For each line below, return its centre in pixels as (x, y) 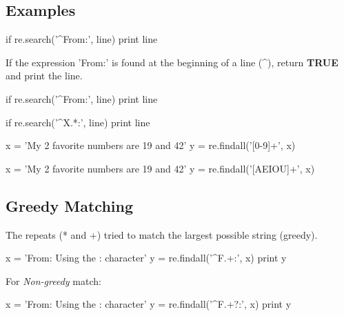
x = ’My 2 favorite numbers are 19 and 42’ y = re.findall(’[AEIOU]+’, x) (160, 168)
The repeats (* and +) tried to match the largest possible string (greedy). (162, 234)
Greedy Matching (70, 205)
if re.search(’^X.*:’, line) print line (78, 122)
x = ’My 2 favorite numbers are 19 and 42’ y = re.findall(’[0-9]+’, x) (151, 145)
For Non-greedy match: (53, 280)
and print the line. (44, 76)
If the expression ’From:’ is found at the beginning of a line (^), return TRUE (172, 62)
